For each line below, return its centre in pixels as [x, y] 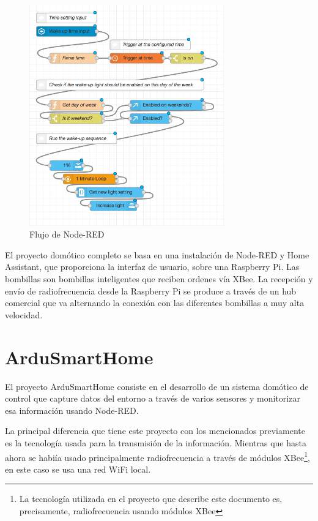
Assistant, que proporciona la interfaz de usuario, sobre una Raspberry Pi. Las [152, 267]
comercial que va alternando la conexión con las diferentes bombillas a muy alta [155, 303]
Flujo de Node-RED [67, 234]
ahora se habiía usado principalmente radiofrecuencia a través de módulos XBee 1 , [157, 456]
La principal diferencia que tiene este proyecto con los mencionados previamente [155, 431]
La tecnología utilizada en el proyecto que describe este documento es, [151, 499]
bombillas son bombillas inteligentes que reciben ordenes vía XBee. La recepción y [159, 279]
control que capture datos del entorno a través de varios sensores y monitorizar [153, 398]
